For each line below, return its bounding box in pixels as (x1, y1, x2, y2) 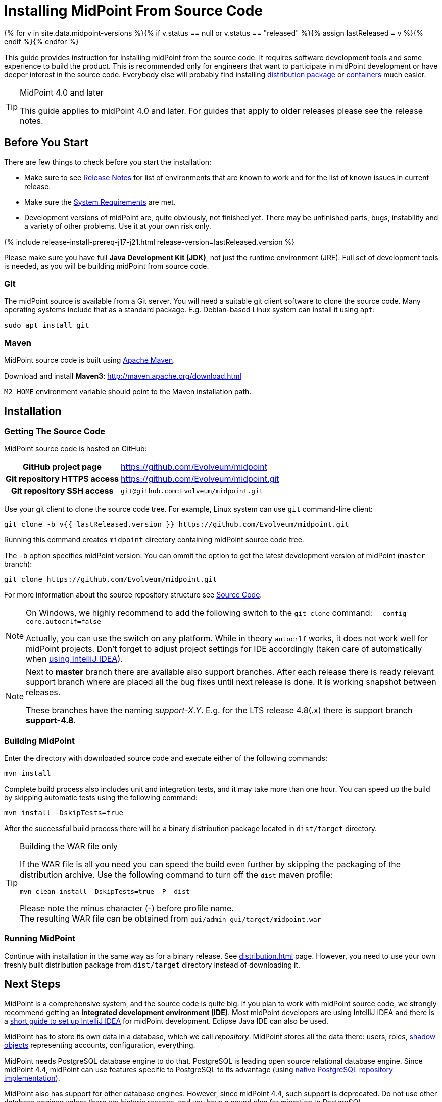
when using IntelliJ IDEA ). (26, 654, 123, 664)
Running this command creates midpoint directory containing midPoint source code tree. (4, 535, 304, 544)
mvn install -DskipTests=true (4, 809, 124, 817)
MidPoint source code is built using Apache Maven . (4, 356, 175, 365)
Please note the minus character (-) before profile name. (20, 903, 234, 914)
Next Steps (4, 978, 61, 991)
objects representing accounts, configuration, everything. (4, 1040, 195, 1049)
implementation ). (4, 1073, 60, 1082)
